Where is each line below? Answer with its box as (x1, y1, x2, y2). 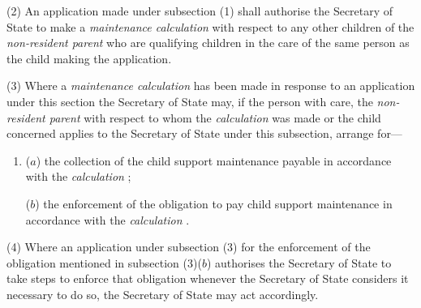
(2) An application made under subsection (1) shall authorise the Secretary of (6, 2, 393, 19)
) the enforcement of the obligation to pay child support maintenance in (35, 195, 393, 212)
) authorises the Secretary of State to (206, 254, 392, 271)
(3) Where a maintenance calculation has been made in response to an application (6, 77, 415, 94)
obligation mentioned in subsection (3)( (6, 254, 202, 271)
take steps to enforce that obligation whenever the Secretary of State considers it (6, 270, 409, 287)
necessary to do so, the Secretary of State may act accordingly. (6, 285, 319, 302)
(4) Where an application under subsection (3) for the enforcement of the (6, 238, 371, 255)
